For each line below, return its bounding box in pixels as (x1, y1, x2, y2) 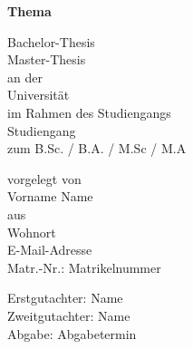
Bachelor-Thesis (7, 32, 95, 51)
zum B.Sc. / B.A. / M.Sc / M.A (7, 139, 187, 158)
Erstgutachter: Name (7, 288, 123, 307)
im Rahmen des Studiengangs (7, 102, 171, 121)
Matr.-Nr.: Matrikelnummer (7, 257, 161, 276)
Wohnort (7, 222, 56, 241)
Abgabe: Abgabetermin (7, 324, 137, 343)
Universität (7, 85, 70, 104)
